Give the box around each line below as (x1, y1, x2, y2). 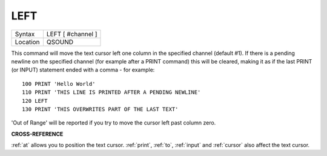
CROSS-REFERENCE (11, 130, 64, 137)
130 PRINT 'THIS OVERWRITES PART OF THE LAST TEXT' (22, 106, 179, 112)
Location (15, 37, 40, 46)
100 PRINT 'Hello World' (22, 80, 96, 87)
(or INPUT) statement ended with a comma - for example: (11, 67, 155, 74)
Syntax (15, 30, 35, 38)
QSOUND (46, 37, 74, 46)
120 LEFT (22, 97, 48, 104)
